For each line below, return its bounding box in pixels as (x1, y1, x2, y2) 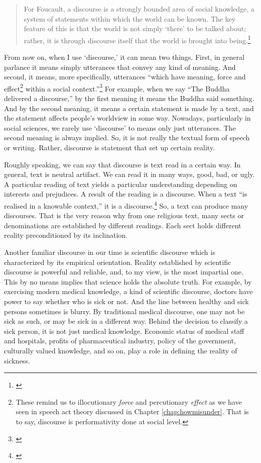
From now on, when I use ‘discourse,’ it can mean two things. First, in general (4, 52, 244, 62)
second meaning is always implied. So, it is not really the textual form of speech (4, 132, 250, 143)
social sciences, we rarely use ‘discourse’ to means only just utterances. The (4, 122, 236, 133)
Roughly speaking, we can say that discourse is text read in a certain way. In (4, 159, 241, 169)
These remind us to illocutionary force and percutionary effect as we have (16, 396, 242, 407)
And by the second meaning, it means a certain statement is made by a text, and (4, 103, 254, 113)
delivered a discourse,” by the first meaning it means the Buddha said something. (4, 93, 254, 104)
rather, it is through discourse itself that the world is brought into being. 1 (24, 33, 251, 45)
